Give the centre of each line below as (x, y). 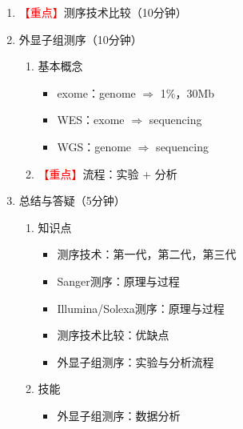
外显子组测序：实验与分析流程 (135, 361)
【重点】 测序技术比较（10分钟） (103, 12)
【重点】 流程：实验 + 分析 (108, 173)
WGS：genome (94, 146)
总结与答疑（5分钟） (72, 200)
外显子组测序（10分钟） (80, 39)
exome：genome (96, 92)
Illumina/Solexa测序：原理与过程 (141, 308)
